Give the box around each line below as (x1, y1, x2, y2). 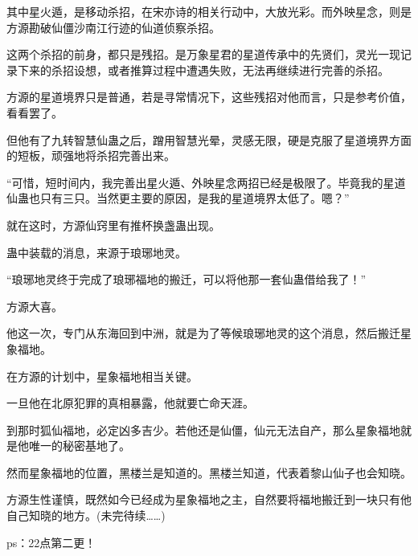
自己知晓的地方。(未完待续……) (6, 507, 166, 524)
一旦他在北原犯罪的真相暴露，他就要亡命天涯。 (6, 395, 254, 411)
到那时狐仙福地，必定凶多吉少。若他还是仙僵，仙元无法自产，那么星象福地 (6, 421, 400, 438)
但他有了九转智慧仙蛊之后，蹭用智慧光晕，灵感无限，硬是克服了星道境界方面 (6, 131, 412, 148)
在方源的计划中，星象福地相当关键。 (6, 367, 198, 384)
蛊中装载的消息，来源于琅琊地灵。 (6, 243, 186, 260)
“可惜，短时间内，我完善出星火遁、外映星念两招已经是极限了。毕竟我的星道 (6, 174, 406, 190)
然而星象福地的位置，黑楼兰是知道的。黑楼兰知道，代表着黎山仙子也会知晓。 (6, 464, 412, 480)
